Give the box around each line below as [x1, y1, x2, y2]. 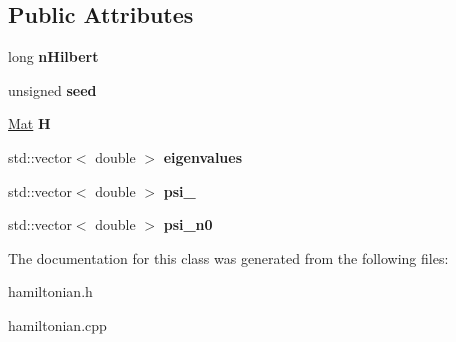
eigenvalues [163, 146, 243, 167]
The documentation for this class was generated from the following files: [8, 247, 449, 268]
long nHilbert [8, 46, 99, 67]
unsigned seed [8, 79, 97, 100]
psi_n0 [163, 214, 213, 235]
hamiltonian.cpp [8, 314, 107, 335]
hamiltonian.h [8, 281, 93, 302]
